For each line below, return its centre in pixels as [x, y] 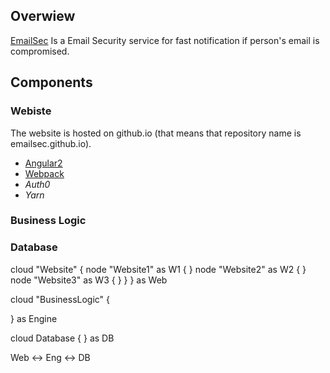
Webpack [44, 173]
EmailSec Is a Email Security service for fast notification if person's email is [165, 40]
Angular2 [43, 163]
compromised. [40, 51]
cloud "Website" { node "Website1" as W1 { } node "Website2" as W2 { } [158, 269]
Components [51, 82]
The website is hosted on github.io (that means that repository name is [156, 133]
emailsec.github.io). [51, 143]
